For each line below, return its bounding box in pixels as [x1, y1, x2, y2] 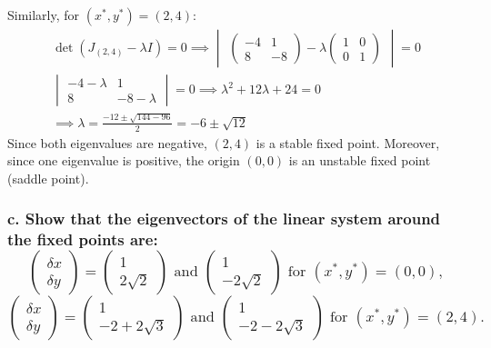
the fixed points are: [7, 228, 158, 251]
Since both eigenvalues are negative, [7, 133, 207, 152]
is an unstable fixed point [288, 151, 431, 170]
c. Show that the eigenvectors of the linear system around [7, 207, 441, 230]
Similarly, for [7, 5, 80, 24]
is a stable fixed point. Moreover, [256, 133, 440, 152]
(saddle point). [7, 168, 89, 187]
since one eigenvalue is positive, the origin [7, 151, 240, 170]
